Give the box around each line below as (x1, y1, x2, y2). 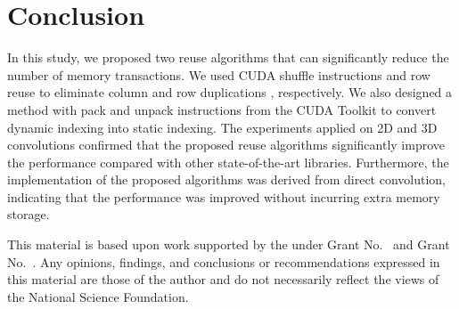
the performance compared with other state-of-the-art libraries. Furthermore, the (7, 152, 449, 171)
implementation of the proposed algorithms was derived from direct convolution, (7, 170, 446, 189)
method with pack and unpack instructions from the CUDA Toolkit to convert (7, 100, 437, 118)
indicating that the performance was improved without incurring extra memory (7, 187, 440, 206)
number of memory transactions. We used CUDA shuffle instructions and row (7, 65, 430, 84)
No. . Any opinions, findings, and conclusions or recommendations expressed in (7, 252, 440, 271)
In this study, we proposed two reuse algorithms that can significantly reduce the (7, 48, 449, 67)
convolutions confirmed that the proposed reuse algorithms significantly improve (7, 135, 445, 154)
